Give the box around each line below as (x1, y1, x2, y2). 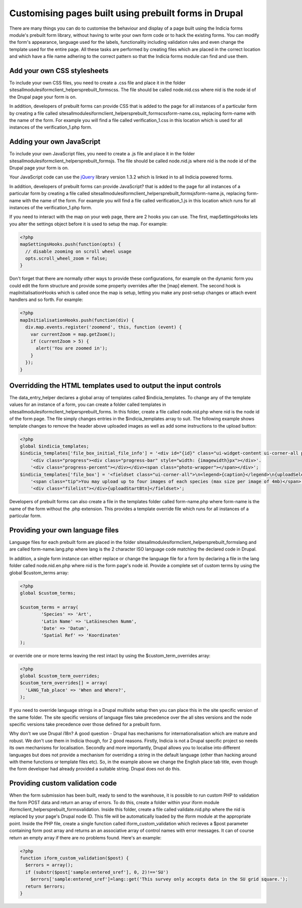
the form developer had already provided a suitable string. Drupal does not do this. (9, 766, 181, 772)
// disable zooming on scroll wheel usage (25, 249, 132, 254)
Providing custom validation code (9, 779, 117, 788)
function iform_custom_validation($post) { (20, 855, 129, 861)
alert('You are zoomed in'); (36, 345, 108, 351)
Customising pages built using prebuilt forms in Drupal (9, 8, 244, 19)
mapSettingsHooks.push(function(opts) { (20, 241, 121, 247)
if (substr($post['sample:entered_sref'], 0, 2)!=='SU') (25, 869, 169, 875)
